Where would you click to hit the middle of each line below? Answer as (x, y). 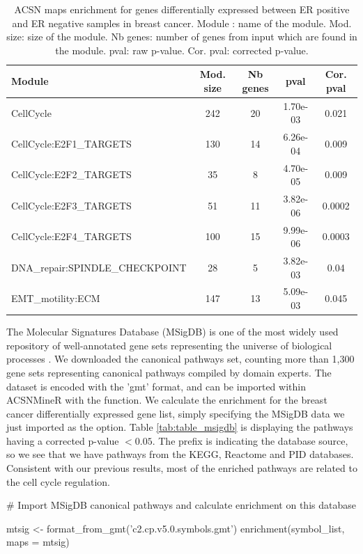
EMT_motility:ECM (56, 298)
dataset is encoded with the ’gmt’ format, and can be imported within (156, 386)
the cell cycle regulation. (58, 481)
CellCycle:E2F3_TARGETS (71, 205)
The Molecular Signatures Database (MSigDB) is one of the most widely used (172, 332)
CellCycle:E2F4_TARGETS (71, 236)
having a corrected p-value (63, 440)
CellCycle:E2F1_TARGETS (71, 144)
